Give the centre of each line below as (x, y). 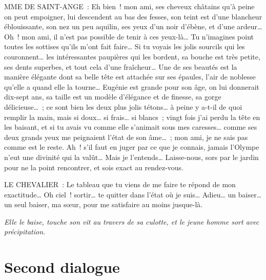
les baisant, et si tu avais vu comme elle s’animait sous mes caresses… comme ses (131, 127)
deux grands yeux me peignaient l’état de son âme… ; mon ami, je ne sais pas (126, 137)
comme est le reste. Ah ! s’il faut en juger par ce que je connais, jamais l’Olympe (132, 147)
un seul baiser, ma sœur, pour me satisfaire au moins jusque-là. (104, 204)
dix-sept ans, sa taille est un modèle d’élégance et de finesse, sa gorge (113, 97)
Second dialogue (62, 267)
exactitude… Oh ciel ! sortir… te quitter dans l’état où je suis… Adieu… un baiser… (133, 194)
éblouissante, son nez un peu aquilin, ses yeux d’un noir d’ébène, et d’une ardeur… (133, 26)
